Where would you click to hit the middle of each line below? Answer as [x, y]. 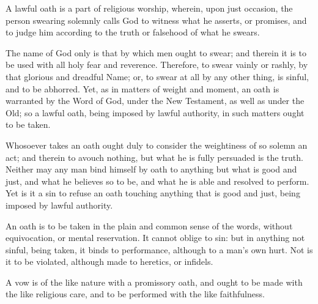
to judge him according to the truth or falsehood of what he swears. [133, 32]
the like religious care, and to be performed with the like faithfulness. [135, 294]
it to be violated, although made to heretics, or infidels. [109, 261]
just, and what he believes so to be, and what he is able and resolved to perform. [157, 181]
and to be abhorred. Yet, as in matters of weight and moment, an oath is [142, 88]
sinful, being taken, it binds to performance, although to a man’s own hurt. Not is [159, 249]
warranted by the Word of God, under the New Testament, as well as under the [155, 101]
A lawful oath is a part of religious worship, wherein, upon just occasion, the [149, 8]
